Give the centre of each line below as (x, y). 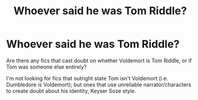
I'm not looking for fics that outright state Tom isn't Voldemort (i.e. (87, 78)
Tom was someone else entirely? (47, 67)
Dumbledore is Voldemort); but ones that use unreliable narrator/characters (99, 85)
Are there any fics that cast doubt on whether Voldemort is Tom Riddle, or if (99, 60)
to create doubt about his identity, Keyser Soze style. (71, 91)
